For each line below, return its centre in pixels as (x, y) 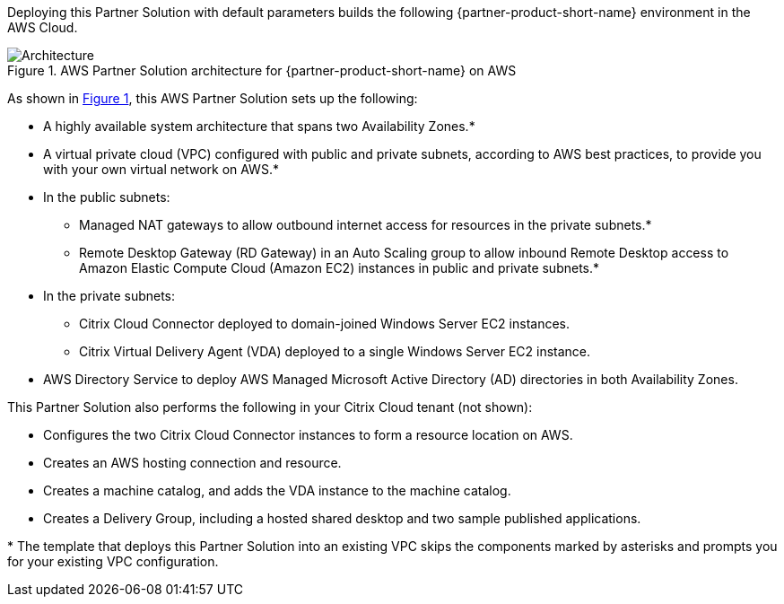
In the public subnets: (107, 197)
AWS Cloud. (43, 27)
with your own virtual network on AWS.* (161, 169)
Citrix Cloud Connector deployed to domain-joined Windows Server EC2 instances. (325, 324)
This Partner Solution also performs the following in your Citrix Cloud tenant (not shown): (270, 407)
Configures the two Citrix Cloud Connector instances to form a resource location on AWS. (308, 435)
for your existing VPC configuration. (113, 561)
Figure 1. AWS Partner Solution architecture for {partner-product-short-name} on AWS (262, 70)
